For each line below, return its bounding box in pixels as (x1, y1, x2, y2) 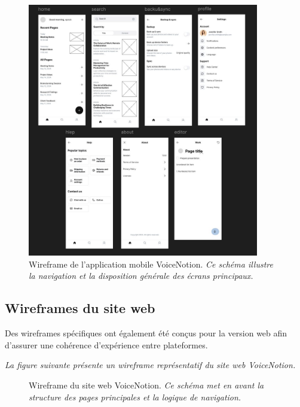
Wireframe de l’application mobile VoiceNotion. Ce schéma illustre (29, 257, 273, 270)
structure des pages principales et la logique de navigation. (29, 390, 241, 403)
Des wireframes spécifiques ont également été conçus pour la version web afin (5, 327, 287, 339)
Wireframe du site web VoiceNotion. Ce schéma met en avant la (29, 379, 264, 391)
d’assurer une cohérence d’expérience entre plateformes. (5, 338, 208, 351)
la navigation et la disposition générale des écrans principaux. (29, 269, 253, 282)
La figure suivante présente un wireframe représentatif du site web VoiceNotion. (5, 359, 296, 371)
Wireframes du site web (5, 299, 155, 317)
